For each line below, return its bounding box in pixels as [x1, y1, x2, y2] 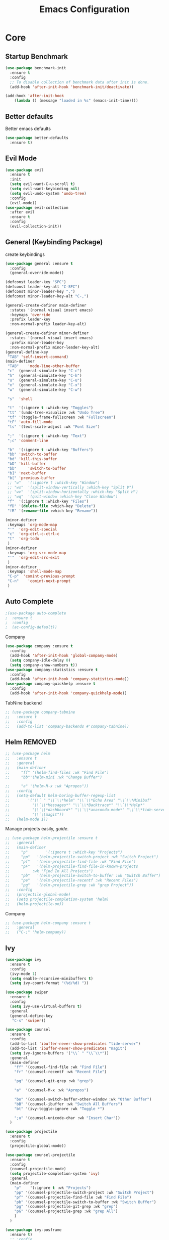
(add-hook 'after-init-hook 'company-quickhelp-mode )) [10, 691, 127, 696]
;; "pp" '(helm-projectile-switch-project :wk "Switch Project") [5, 854, 158, 859]
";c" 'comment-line [7, 438, 49, 443]
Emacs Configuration [39, 4, 130, 15]
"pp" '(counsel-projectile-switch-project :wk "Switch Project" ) [14, 1190, 154, 1195]
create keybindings [5, 251, 45, 257]
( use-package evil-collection [5, 205, 69, 210]
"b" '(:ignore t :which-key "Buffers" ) [7, 447, 94, 452]
